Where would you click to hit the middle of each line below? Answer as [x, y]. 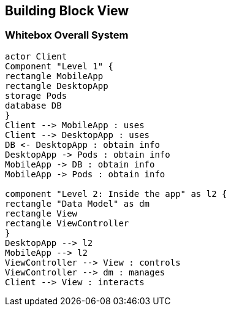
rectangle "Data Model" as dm [78, 203]
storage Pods [36, 95]
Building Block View [67, 11]
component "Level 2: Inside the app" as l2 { [116, 194]
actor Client [36, 56]
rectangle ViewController [67, 223]
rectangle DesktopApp [57, 86]
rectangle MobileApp [54, 76]
